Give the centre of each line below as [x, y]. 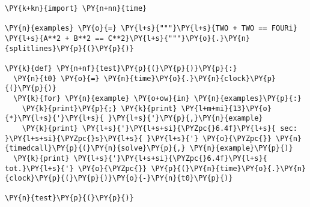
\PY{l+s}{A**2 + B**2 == [54, 38]
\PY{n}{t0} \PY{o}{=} [56, 78]
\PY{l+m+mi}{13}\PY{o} [226, 108]
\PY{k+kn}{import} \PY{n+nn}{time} [76, 8]
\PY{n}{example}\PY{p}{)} [241, 148]
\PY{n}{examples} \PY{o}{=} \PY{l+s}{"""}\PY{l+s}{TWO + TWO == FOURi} [151, 28]
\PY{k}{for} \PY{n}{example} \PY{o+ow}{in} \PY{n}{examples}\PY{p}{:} [157, 98]
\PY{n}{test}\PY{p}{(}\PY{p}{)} [69, 198]
